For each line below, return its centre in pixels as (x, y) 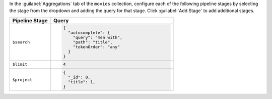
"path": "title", (93, 42)
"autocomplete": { (89, 33)
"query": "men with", (98, 37)
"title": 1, (82, 82)
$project (22, 80)
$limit (20, 64)
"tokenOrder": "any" (97, 47)
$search (21, 42)
